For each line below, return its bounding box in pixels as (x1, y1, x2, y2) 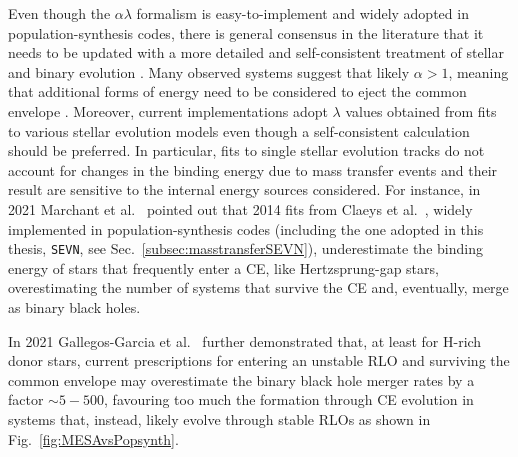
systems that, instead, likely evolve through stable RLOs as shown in (8, 408, 431, 429)
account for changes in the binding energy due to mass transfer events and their (8, 159, 498, 180)
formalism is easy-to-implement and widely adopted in (136, 3, 469, 23)
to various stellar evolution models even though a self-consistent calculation (8, 120, 470, 141)
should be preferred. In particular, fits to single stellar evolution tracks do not (8, 140, 485, 161)
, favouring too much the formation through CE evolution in (104, 389, 474, 410)
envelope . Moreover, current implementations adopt (8, 100, 328, 121)
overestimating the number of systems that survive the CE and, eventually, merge (8, 277, 509, 298)
